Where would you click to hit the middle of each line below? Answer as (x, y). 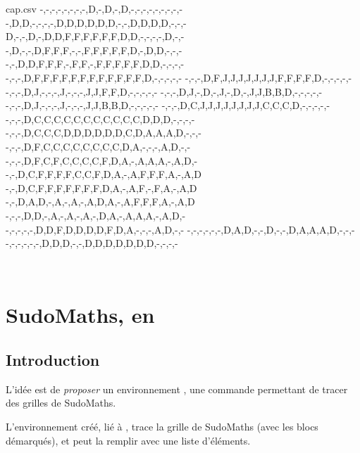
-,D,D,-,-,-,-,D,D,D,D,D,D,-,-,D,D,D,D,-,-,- (96, 22)
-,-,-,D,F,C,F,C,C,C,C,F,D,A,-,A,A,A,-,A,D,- (102, 160)
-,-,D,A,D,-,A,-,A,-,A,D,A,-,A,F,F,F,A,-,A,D (100, 202)
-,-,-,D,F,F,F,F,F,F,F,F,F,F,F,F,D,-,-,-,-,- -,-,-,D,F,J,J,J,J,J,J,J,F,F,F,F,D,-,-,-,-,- (179, 77)
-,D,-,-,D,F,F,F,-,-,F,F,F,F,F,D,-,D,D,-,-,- (94, 50)
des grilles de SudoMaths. (61, 403)
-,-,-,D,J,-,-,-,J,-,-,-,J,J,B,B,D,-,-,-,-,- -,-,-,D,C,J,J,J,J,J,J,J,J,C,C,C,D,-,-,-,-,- (168, 105)
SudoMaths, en (80, 315)
